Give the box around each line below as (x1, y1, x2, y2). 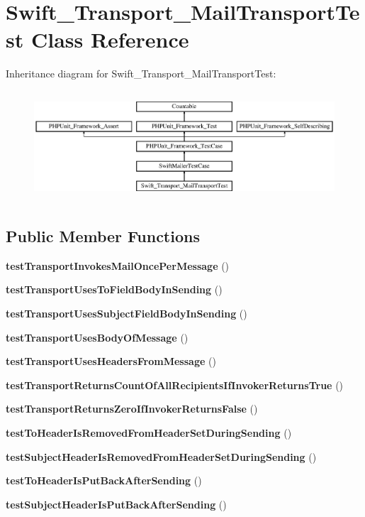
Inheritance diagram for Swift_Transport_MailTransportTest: (6, 66, 276, 81)
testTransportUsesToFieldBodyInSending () (6, 282, 223, 297)
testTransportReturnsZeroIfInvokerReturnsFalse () (6, 401, 258, 416)
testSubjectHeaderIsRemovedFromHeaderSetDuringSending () (6, 449, 317, 464)
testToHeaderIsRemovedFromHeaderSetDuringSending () (6, 425, 292, 440)
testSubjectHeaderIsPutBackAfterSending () (6, 496, 227, 511)
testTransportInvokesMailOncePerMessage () (6, 258, 230, 273)
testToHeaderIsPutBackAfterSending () (6, 473, 202, 488)
